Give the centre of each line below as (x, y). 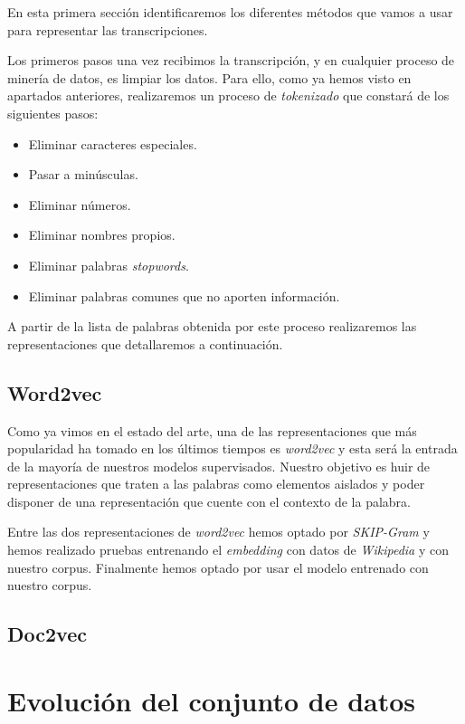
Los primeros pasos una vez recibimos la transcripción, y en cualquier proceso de (231, 60)
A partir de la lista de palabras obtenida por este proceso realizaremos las (212, 326)
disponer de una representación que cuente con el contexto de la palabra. (209, 501)
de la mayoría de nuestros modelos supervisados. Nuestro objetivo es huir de (219, 466)
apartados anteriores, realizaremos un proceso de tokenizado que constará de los (228, 95)
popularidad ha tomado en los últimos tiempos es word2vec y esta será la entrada (232, 448)
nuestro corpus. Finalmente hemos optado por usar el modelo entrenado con (218, 567)
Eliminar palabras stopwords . (109, 265)
